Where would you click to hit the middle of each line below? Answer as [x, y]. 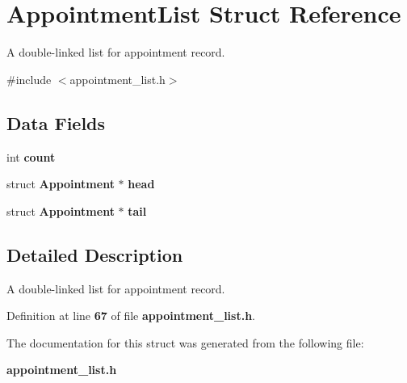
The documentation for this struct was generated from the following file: [185, 342]
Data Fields [56, 122]
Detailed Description [95, 254]
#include [29, 79]
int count [31, 156]
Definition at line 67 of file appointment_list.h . [131, 316]
